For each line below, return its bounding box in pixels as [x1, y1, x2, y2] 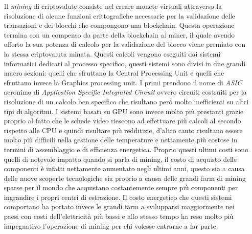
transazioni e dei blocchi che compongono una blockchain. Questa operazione [4, 20, 234, 30]
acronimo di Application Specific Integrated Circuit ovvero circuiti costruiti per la [4, 87, 247, 97]
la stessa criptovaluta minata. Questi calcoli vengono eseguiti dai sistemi [4, 48, 221, 58]
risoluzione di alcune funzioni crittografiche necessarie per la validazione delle [4, 10, 235, 20]
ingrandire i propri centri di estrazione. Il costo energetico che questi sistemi [4, 192, 232, 202]
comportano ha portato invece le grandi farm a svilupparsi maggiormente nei [4, 201, 234, 212]
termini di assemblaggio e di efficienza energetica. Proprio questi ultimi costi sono [4, 144, 249, 154]
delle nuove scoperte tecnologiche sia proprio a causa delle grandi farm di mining [4, 173, 246, 183]
